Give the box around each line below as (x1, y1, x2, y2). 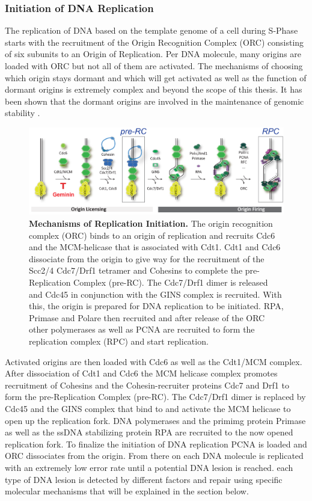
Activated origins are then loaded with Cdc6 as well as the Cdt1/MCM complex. (5, 355, 302, 367)
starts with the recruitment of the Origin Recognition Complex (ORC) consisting (5, 35, 304, 48)
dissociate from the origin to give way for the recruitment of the (29, 252, 265, 265)
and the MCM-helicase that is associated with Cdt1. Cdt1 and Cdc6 (29, 241, 281, 253)
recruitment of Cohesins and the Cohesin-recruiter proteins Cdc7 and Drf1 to (5, 378, 289, 391)
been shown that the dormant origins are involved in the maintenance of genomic (5, 94, 304, 107)
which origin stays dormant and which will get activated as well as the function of (5, 71, 307, 84)
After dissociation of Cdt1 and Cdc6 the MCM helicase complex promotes (5, 367, 278, 380)
